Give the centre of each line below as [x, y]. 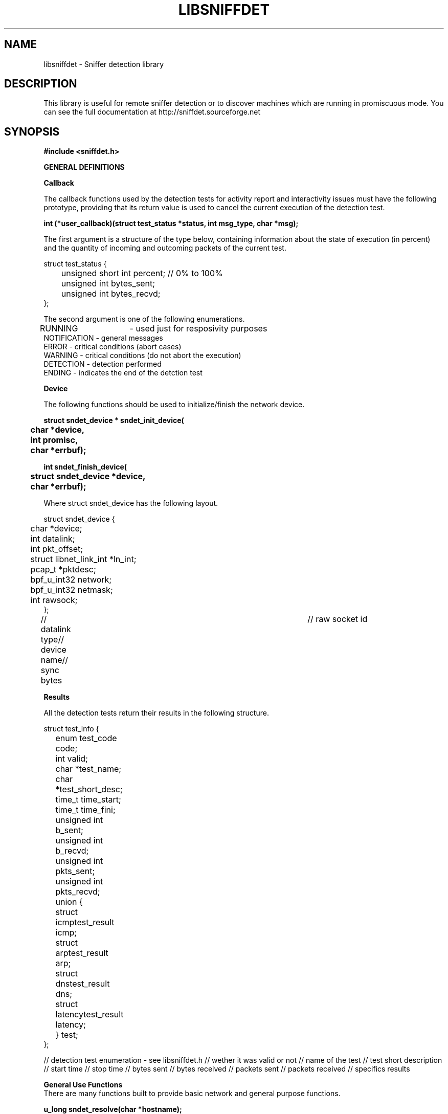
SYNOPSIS [32, 131]
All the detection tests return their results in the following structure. [156, 713]
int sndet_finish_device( [85, 467]
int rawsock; [54, 600]
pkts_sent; [75, 871]
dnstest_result [83, 984]
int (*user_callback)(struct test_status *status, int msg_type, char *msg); [171, 224]
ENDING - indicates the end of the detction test [123, 373]
